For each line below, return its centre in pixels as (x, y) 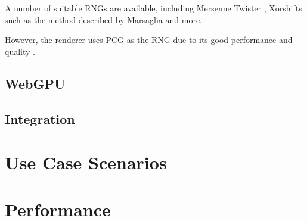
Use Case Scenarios (86, 162)
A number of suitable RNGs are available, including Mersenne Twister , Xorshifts (153, 8)
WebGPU (35, 83)
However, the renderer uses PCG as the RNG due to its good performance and (149, 40)
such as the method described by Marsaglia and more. (103, 19)
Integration (40, 118)
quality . (20, 51)
